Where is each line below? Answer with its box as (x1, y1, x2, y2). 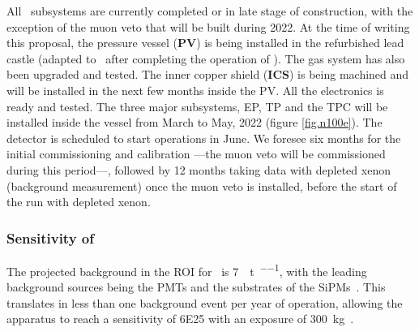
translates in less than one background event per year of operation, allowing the (6, 294, 403, 311)
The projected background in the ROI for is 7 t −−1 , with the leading (6, 260, 367, 279)
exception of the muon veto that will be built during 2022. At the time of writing (6, 18, 410, 35)
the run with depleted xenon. (6, 193, 151, 210)
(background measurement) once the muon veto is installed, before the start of (6, 177, 397, 194)
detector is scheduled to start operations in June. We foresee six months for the (6, 129, 401, 146)
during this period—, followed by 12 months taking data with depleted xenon (6, 161, 391, 178)
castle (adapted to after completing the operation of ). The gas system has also (6, 50, 405, 67)
